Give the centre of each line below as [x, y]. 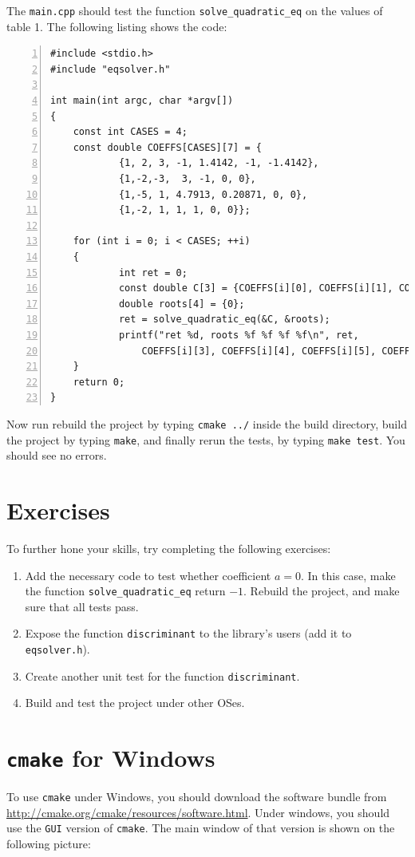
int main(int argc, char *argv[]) [142, 101]
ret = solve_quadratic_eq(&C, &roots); [224, 320]
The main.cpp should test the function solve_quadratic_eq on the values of [195, 10]
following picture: [49, 844]
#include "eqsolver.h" [111, 69]
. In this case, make [348, 575]
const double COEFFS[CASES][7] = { [167, 147]
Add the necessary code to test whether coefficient [148, 575]
